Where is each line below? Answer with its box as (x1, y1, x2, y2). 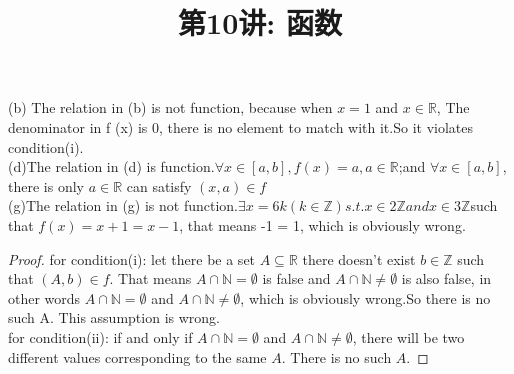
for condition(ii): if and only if (8, 326, 193, 347)
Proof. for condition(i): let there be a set (8, 248, 256, 269)
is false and (262, 268, 331, 289)
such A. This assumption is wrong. (8, 307, 220, 328)
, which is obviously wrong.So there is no (240, 287, 491, 308)
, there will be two (352, 326, 465, 347)
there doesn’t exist (302, 248, 416, 269)
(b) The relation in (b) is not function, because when (8, 97, 333, 118)
